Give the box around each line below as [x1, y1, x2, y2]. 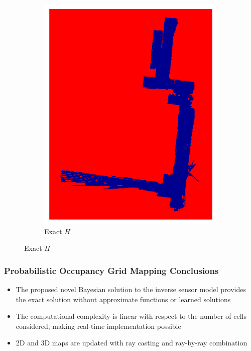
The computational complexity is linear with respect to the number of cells [16, 311, 247, 321]
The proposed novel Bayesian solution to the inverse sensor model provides [16, 284, 246, 294]
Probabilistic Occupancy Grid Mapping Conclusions [4, 264, 219, 276]
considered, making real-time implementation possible [16, 320, 181, 331]
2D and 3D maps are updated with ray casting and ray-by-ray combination [16, 337, 247, 348]
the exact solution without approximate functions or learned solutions [16, 294, 231, 304]
